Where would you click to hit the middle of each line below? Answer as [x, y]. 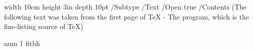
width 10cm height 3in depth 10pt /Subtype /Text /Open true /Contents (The [125, 6]
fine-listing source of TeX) [44, 26]
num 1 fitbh [22, 43]
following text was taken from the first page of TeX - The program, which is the [126, 16]
